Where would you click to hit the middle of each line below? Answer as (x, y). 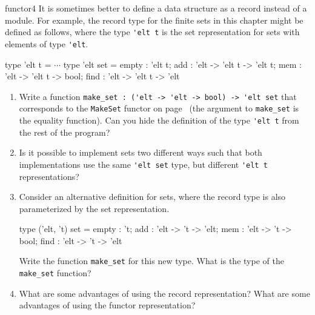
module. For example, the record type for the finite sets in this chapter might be (154, 20)
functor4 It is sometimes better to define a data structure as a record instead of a (156, 8)
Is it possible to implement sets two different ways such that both (141, 152)
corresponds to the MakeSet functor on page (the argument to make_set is (159, 108)
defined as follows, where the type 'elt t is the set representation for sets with (152, 32)
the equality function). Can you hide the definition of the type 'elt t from (159, 120)
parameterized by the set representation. (94, 208)
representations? (49, 176)
